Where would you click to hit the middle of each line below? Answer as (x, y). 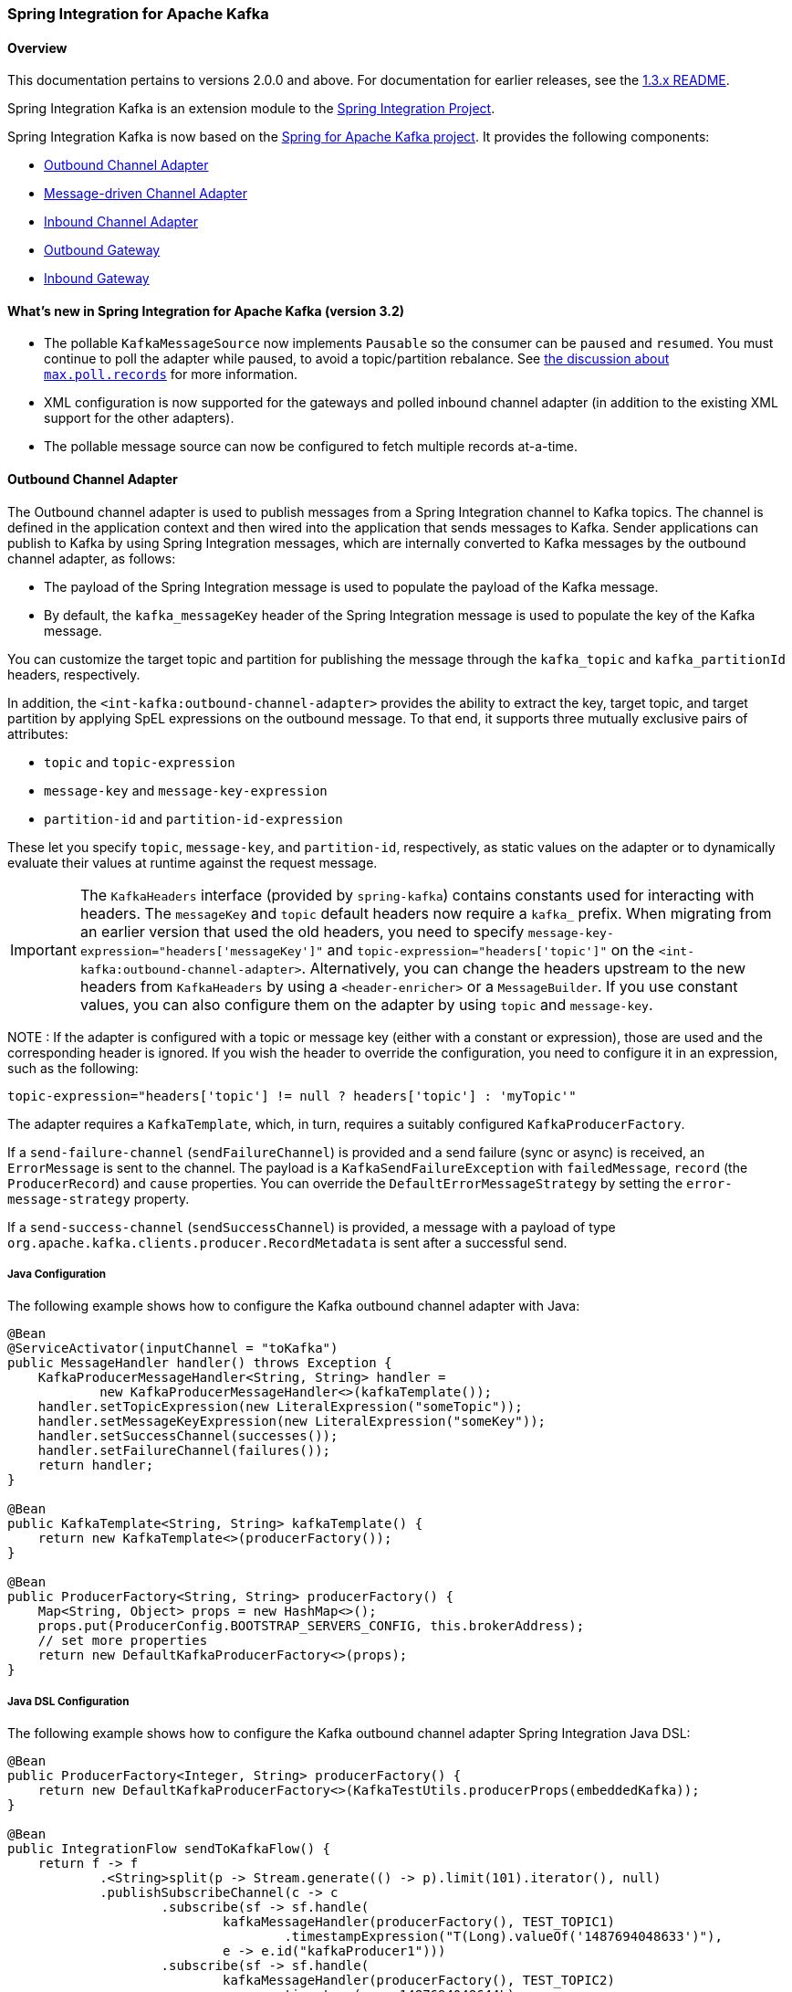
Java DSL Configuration (68, 1701)
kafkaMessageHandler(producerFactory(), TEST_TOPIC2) (419, 1981)
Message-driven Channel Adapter (146, 194)
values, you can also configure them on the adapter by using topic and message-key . (366, 1004)
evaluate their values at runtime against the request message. (193, 862)
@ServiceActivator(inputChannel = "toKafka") (173, 1349)
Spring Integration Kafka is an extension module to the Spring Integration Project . (251, 109)
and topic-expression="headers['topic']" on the (491, 949)
